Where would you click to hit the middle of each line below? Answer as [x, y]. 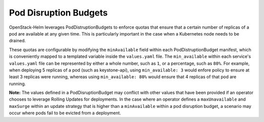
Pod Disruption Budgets [58, 13]
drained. [18, 41]
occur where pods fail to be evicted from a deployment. [65, 113]
